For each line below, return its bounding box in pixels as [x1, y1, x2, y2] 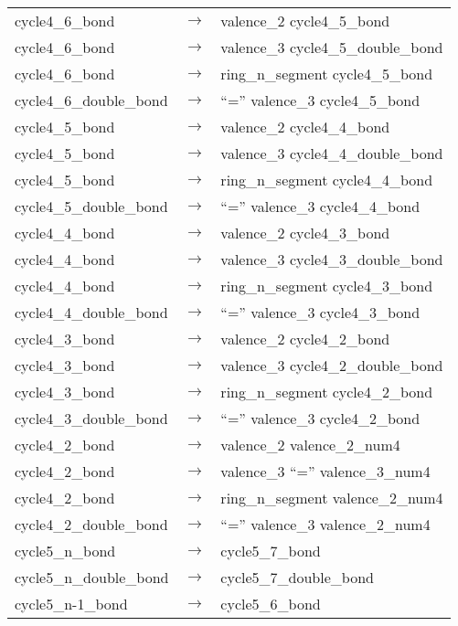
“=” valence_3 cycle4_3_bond [220, 302, 421, 323]
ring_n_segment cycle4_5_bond [220, 63, 433, 84]
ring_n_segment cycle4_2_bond [220, 381, 433, 402]
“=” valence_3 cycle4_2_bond [220, 408, 421, 429]
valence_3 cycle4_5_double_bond [220, 37, 443, 58]
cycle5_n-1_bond [15, 593, 128, 614]
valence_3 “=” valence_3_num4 [220, 461, 431, 482]
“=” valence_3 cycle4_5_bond [220, 90, 421, 111]
